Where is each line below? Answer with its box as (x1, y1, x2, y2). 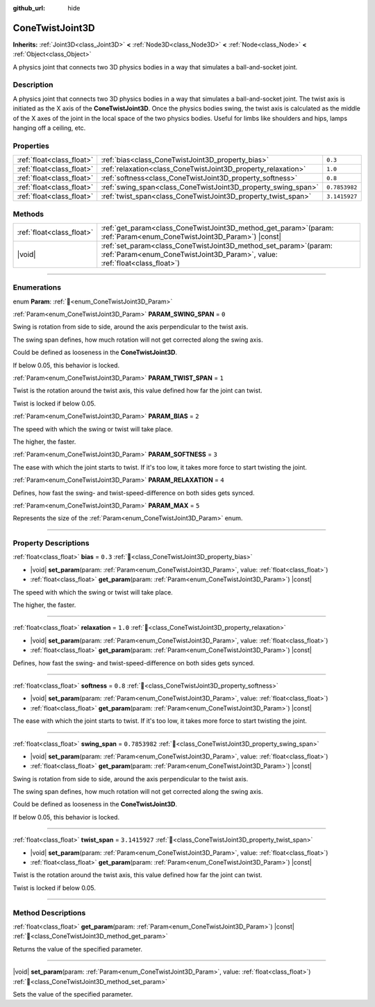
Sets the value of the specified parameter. (12, 990, 133, 998)
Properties (12, 141, 50, 151)
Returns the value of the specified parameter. (12, 944, 142, 953)
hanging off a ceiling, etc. (12, 124, 86, 132)
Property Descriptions (12, 538, 90, 548)
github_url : (12, 4, 45, 12)
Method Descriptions (12, 908, 86, 917)
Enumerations (12, 283, 62, 292)
